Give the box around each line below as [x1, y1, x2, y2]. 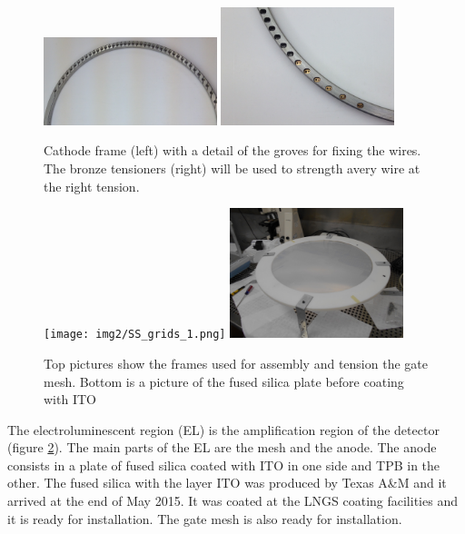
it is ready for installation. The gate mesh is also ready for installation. [7, 509, 402, 528]
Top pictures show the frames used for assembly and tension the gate [44, 353, 428, 372]
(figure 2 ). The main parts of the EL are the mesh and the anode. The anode [7, 438, 437, 457]
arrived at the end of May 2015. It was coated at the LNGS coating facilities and [7, 491, 458, 510]
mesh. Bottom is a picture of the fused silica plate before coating [44, 371, 404, 391]
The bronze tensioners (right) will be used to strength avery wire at [44, 158, 420, 177]
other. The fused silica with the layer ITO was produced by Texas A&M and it [7, 473, 447, 492]
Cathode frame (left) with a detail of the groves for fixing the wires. [44, 141, 421, 160]
